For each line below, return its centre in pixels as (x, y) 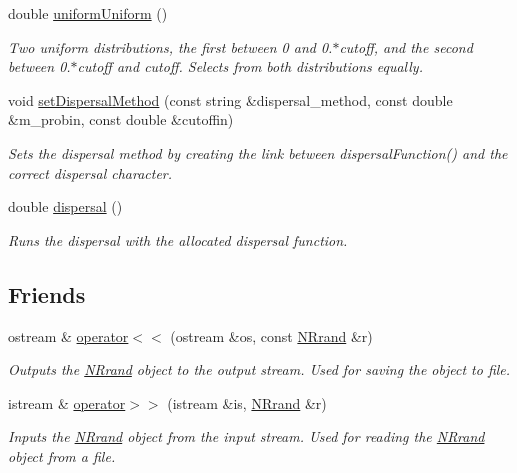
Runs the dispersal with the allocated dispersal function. (178, 239)
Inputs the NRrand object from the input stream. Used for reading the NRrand (246, 436)
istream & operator (67, 402)
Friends (47, 293)
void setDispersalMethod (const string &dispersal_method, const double (230, 99)
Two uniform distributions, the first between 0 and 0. (170, 46)
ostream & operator (68, 335)
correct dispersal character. (90, 172)
